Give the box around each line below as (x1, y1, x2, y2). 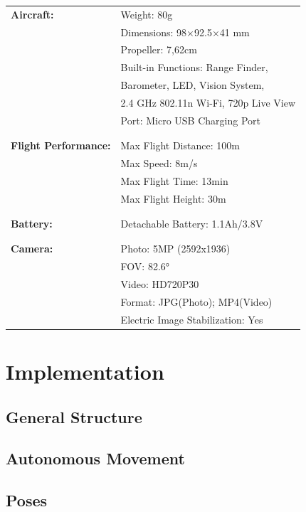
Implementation (6, 357, 164, 386)
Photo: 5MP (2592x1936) (120, 241, 231, 256)
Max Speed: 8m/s (120, 156, 198, 170)
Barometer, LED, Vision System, (120, 78, 265, 92)
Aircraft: (11, 6, 54, 21)
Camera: (11, 241, 53, 256)
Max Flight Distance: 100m (120, 138, 240, 153)
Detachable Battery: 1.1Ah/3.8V (120, 216, 263, 231)
